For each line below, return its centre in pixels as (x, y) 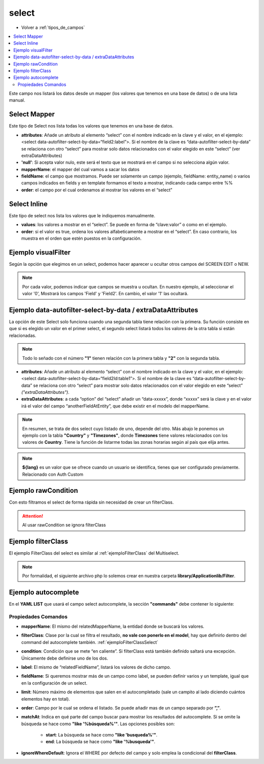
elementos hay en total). (46, 699)
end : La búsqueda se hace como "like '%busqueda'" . (101, 742)
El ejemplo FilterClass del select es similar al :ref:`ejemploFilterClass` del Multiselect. (94, 553)
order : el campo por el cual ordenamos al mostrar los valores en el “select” (97, 190)
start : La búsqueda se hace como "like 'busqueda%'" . (101, 735)
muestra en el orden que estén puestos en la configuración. (81, 238)
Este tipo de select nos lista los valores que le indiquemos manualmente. (82, 215)
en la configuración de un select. (54, 683)
